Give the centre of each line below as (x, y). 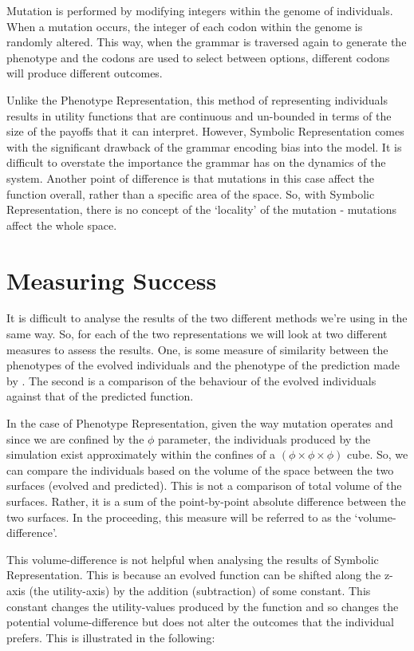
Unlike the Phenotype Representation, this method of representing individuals (197, 99)
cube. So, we (378, 454)
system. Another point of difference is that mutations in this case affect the (190, 178)
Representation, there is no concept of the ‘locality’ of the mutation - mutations (201, 209)
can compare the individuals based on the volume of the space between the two (200, 470)
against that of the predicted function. (100, 396)
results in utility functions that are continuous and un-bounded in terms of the (199, 115)
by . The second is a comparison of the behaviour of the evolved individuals (191, 380)
